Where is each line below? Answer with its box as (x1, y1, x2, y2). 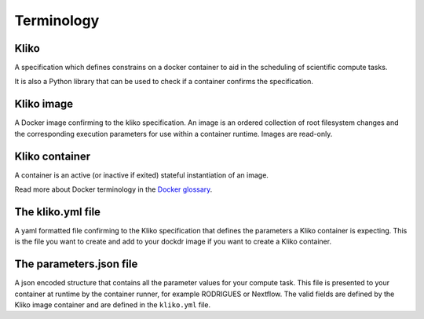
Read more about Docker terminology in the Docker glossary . (14, 185, 213, 194)
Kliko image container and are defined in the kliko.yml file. (14, 300, 211, 310)
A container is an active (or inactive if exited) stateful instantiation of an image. (14, 170, 269, 180)
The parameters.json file (14, 258, 138, 271)
